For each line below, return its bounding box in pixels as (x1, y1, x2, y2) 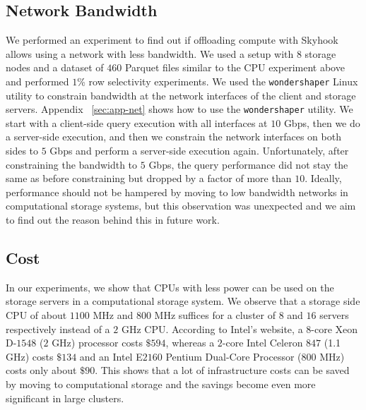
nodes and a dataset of (6, 60, 104, 75)
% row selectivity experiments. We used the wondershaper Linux (77, 73, 358, 88)
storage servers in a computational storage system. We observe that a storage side (6, 294, 360, 308)
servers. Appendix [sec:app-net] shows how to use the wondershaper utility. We (6, 102, 353, 116)
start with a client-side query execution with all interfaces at (6, 115, 268, 130)
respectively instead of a (6, 321, 110, 336)
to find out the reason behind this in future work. (6, 212, 220, 227)
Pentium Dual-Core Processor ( (165, 349, 302, 363)
